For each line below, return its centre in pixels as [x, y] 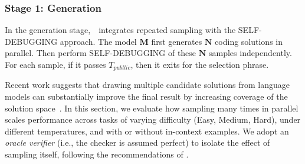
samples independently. [250, 53]
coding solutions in [249, 41]
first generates [177, 41]
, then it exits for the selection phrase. [200, 64]
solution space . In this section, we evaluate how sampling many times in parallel [152, 108]
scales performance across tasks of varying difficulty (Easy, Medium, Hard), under [153, 119]
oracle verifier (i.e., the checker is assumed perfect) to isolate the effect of [137, 142]
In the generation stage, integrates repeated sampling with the [120, 30]
